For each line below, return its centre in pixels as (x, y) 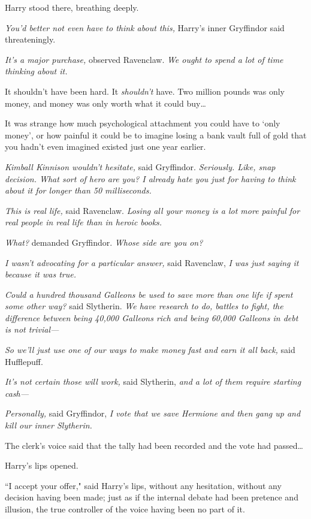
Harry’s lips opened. (42, 465)
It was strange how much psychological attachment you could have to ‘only (143, 123)
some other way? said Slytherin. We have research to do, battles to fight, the (144, 306)
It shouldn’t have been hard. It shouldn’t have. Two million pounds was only (145, 91)
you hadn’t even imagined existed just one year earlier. (105, 147)
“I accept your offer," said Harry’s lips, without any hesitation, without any (143, 485)
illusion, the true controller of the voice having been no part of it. (125, 509)
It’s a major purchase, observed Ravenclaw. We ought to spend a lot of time (144, 59)
